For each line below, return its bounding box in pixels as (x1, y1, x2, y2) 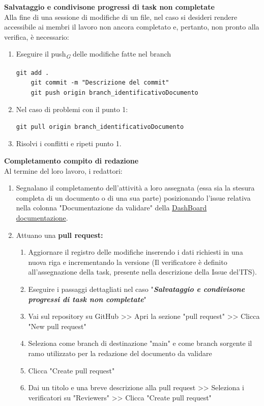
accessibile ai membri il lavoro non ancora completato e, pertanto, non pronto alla (4, 21, 259, 32)
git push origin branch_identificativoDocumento (31, 89, 198, 96)
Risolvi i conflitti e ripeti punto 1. (16, 138, 122, 149)
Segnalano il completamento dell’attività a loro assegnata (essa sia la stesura (16, 182, 255, 193)
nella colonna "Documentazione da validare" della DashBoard (16, 202, 207, 213)
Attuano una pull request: (16, 229, 103, 240)
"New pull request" (28, 320, 86, 331)
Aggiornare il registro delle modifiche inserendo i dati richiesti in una (28, 247, 243, 257)
